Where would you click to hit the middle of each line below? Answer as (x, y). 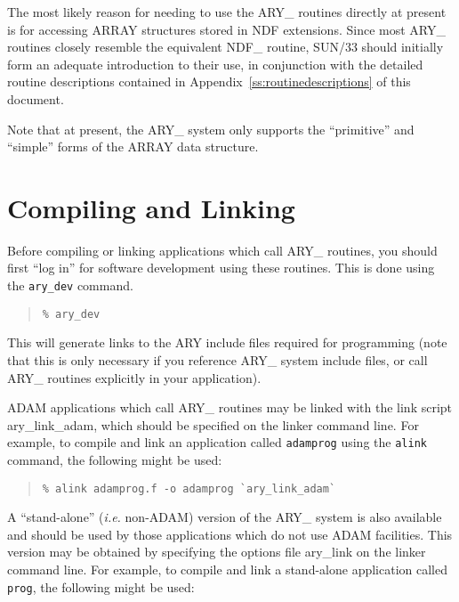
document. (36, 98)
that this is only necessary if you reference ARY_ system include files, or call (217, 359)
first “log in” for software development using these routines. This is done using (221, 268)
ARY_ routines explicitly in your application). (134, 377)
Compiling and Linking (151, 207)
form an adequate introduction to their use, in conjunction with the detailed (215, 64)
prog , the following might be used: (101, 586)
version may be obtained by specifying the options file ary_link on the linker (217, 552)
